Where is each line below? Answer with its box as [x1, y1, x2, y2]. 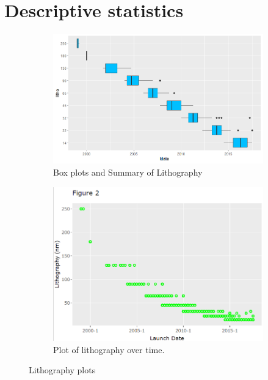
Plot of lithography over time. [53, 343, 165, 356]
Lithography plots [29, 363, 96, 376]
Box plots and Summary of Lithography [53, 166, 203, 179]
